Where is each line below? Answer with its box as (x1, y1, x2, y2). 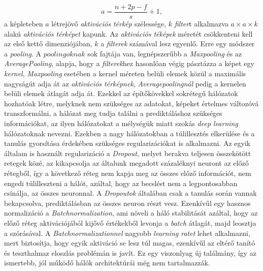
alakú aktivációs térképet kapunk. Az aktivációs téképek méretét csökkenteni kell (4, 28, 253, 39)
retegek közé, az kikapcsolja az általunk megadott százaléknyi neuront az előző (4, 158, 249, 168)
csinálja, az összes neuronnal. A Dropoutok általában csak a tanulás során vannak (4, 188, 257, 198)
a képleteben (4, 18, 43, 29)
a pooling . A (4, 48, 41, 58)
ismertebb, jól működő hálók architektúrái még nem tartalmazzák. (4, 257, 210, 268)
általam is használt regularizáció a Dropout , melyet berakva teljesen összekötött (4, 147, 251, 158)
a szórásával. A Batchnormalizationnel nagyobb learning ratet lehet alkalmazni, (4, 227, 250, 238)
